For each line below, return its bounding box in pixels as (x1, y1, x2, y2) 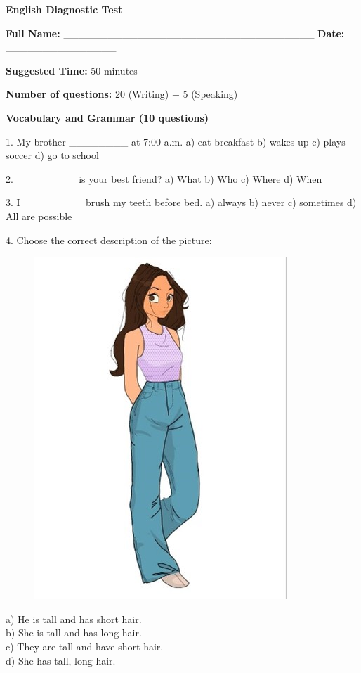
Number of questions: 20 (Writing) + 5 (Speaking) (6, 86, 238, 101)
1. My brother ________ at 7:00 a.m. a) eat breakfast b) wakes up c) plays (6, 134, 346, 148)
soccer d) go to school (6, 148, 99, 162)
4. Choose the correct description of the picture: (6, 232, 212, 247)
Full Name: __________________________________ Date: (6, 25, 345, 40)
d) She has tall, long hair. (6, 653, 116, 667)
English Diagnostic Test (6, 2, 123, 16)
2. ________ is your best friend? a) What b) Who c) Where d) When (6, 171, 322, 186)
